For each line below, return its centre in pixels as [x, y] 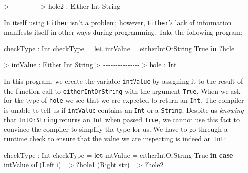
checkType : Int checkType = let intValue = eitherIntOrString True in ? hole [119, 48]
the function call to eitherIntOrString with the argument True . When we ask [122, 90]
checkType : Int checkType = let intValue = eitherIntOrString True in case [119, 155]
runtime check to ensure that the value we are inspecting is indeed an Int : [115, 138]
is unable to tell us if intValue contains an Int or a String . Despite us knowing [124, 110]
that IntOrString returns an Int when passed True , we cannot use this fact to [122, 119]
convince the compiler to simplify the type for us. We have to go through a [116, 129]
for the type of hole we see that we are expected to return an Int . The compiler [124, 100]
